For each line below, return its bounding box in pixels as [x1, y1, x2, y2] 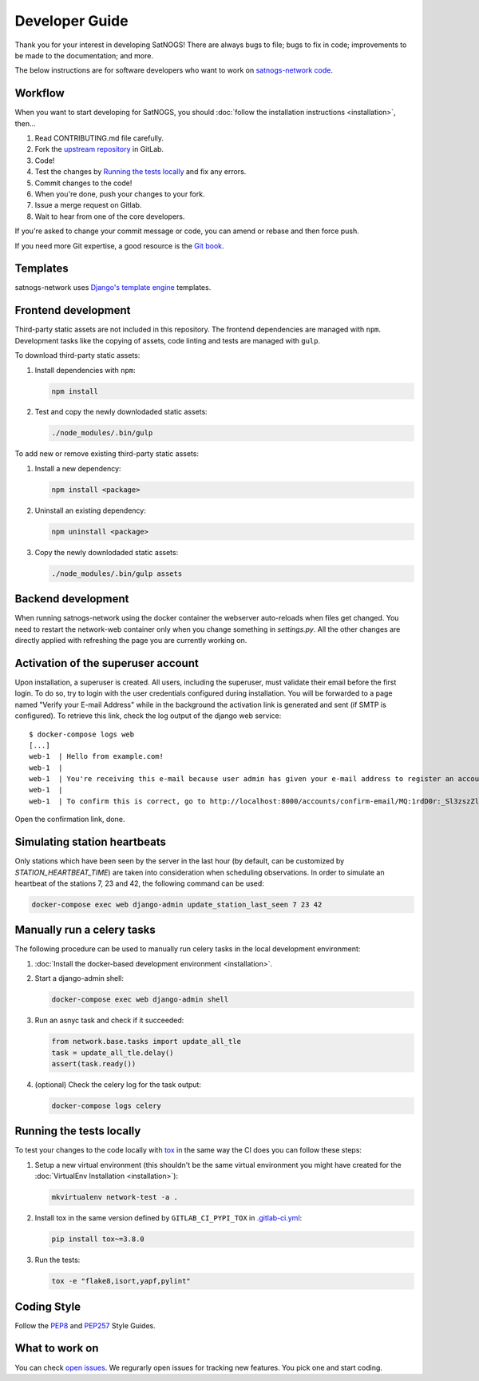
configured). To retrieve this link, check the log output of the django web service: [14, 711, 282, 720]
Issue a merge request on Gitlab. [34, 200, 142, 210]
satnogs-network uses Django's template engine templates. [14, 283, 212, 292]
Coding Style [14, 1300, 81, 1313]
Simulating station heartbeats [14, 835, 167, 849]
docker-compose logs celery [51, 1101, 161, 1110]
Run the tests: [34, 1255, 81, 1265]
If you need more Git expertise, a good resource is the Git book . [14, 240, 224, 251]
